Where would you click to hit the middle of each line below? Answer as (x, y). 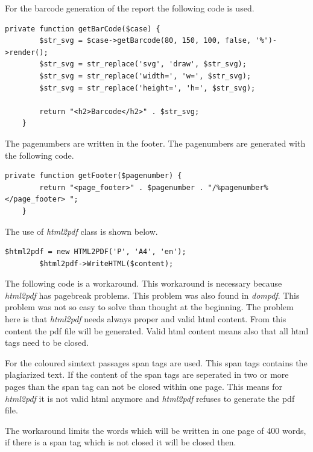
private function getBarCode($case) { (83, 29)
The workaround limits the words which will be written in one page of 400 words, (156, 430)
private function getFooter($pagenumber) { (93, 176)
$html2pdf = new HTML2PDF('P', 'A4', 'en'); (96, 252)
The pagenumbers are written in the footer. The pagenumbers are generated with (155, 143)
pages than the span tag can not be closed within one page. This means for (144, 387)
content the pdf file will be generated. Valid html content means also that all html (157, 330)
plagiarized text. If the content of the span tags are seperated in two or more (147, 374)
